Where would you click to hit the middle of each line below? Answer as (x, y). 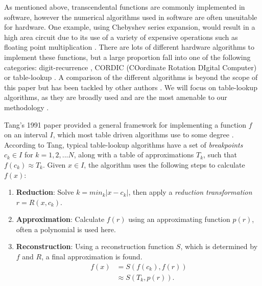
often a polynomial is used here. (66, 229)
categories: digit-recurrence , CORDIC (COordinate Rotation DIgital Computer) (130, 67)
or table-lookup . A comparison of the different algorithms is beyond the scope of (131, 77)
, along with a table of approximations (134, 155)
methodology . (27, 107)
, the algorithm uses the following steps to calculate (164, 164)
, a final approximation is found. (92, 257)
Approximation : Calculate (60, 219)
